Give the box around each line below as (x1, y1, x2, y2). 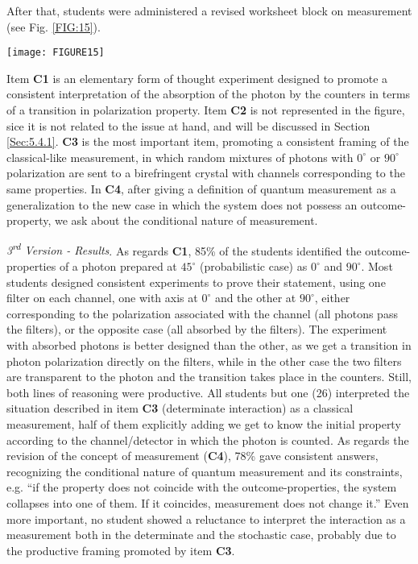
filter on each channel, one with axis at (6, 289, 198, 306)
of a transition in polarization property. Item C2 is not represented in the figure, (6, 102, 405, 118)
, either (314, 289, 350, 306)
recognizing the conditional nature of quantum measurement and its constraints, (6, 462, 403, 479)
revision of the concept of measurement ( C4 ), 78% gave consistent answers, (6, 447, 379, 464)
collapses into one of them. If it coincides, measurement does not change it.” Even (6, 494, 409, 511)
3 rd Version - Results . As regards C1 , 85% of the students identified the (6, 239, 362, 259)
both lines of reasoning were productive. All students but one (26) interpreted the (6, 384, 410, 400)
